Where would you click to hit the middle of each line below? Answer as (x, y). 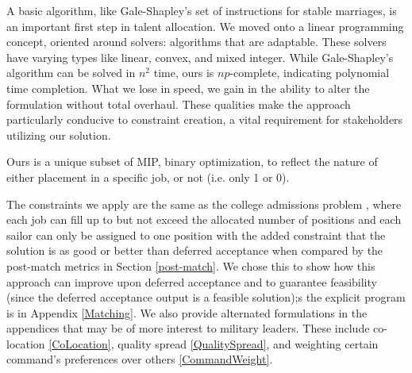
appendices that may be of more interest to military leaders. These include (188, 328)
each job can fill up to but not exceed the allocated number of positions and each (204, 219)
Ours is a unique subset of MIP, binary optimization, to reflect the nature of (192, 162)
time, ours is (184, 73)
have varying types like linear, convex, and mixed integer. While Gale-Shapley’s (200, 57)
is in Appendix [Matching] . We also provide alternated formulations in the (187, 312)
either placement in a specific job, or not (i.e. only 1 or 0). (148, 177)
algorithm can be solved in (71, 73)
